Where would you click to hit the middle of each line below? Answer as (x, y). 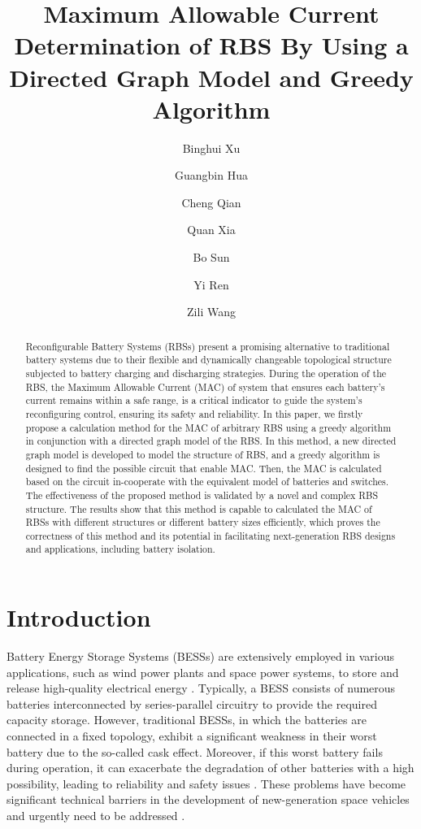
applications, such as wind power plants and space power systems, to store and (203, 672)
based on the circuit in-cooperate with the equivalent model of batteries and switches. (207, 482)
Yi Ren (211, 284)
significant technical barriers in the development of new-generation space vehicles (208, 799)
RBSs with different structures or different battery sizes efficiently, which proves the (203, 522)
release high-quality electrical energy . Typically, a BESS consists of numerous (201, 688)
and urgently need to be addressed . (96, 816)
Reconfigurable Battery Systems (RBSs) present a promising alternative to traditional (208, 346)
